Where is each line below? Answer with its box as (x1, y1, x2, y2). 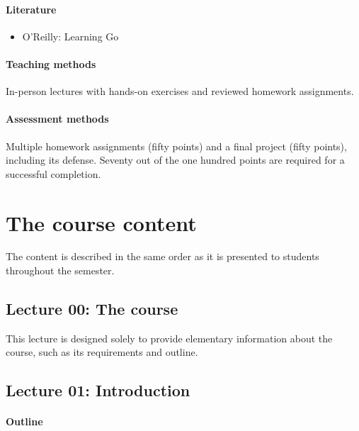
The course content (6, 208, 197, 237)
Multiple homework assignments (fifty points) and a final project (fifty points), (6, 138, 347, 153)
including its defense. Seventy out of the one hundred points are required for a (6, 152, 345, 167)
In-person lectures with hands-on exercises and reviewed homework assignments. (6, 84, 354, 99)
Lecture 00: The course (6, 298, 178, 320)
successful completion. (6, 166, 101, 181)
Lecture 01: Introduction (6, 379, 190, 401)
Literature (6, 1, 57, 16)
